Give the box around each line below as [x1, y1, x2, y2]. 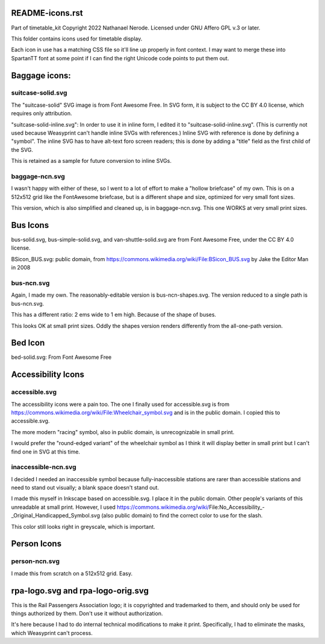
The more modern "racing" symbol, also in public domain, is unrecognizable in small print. [11, 428, 235, 435]
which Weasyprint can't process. [11, 629, 93, 636]
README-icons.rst [11, 8, 84, 18]
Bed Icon [11, 338, 45, 348]
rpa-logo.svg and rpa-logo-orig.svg [11, 586, 149, 596]
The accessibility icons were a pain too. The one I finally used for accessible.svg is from [11, 400, 230, 408]
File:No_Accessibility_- [208, 504, 265, 511]
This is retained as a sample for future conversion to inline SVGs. [11, 157, 172, 165]
